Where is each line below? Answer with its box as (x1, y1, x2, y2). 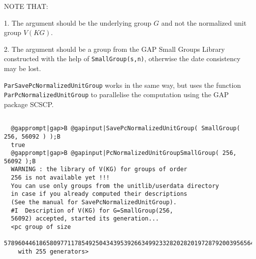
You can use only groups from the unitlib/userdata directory (11, 182, 219, 189)
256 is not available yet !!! (11, 174, 110, 182)
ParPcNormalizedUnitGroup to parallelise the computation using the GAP (4, 89, 229, 100)
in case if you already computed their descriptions (11, 190, 188, 198)
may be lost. (4, 63, 41, 74)
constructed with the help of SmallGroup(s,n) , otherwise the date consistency (4, 53, 241, 64)
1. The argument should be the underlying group (4, 17, 152, 28)
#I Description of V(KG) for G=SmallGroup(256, (11, 207, 173, 214)
